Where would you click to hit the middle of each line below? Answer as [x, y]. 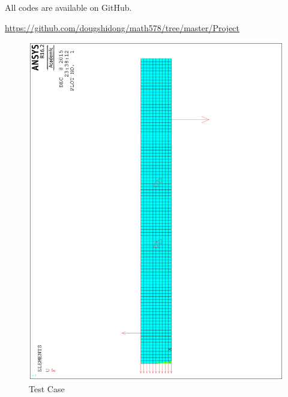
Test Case [47, 388]
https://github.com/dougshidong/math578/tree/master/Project [122, 27]
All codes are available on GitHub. [68, 7]
